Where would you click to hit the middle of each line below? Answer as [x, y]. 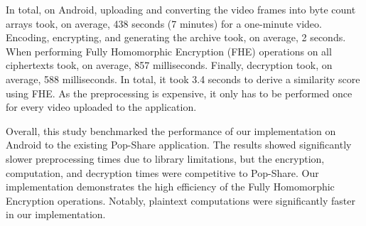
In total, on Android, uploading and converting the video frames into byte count [181, 9]
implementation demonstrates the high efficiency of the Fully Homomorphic [170, 187]
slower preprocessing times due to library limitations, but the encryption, [165, 158]
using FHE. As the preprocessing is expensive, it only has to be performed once [179, 93]
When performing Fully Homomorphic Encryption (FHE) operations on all [169, 51]
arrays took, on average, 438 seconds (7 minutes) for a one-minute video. [164, 23]
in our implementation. [56, 214]
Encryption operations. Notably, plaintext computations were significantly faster [181, 200]
